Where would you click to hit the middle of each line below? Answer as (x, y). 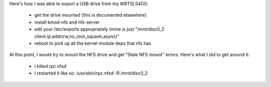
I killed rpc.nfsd (50, 66)
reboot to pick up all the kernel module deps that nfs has (93, 43)
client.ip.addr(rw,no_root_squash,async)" (77, 36)
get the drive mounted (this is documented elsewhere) (90, 15)
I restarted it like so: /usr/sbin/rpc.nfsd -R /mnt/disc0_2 (91, 73)
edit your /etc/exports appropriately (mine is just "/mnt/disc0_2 (99, 29)
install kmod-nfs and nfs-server (67, 22)
